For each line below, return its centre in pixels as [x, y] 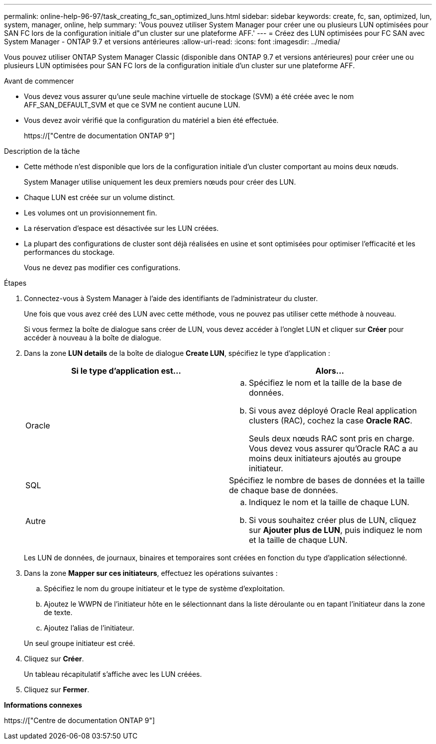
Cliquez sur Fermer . [57, 690]
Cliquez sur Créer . [54, 659]
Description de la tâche [42, 151]
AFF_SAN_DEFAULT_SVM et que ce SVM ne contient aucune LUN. [132, 105]
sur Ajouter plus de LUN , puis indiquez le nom [336, 530]
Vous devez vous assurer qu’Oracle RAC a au [333, 448]
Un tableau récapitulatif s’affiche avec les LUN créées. [113, 674]
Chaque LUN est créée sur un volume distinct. [100, 197]
